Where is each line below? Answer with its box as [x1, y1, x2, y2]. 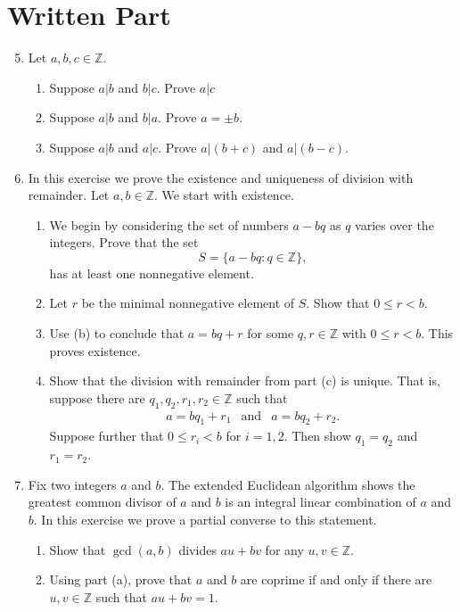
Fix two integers [28, 475, 117, 493]
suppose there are [49, 388, 145, 407]
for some [247, 324, 294, 343]
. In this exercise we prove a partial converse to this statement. [33, 510, 377, 529]
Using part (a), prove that [49, 570, 193, 589]
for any [265, 540, 304, 558]
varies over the [355, 215, 434, 234]
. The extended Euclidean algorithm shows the [160, 475, 415, 493]
